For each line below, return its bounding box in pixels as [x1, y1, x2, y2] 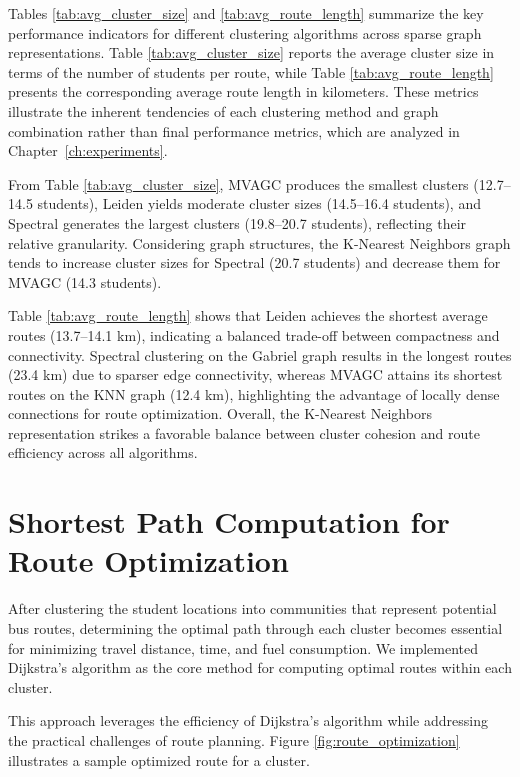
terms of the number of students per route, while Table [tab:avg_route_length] [8, 61, 494, 82]
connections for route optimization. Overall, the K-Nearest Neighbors [8, 403, 432, 424]
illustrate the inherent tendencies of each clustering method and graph [8, 100, 439, 121]
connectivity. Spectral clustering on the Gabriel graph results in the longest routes [8, 344, 512, 365]
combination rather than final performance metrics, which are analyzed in [8, 120, 460, 141]
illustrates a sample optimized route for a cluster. [8, 749, 310, 770]
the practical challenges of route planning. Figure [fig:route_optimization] [8, 729, 460, 750]
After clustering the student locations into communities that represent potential [8, 598, 497, 619]
